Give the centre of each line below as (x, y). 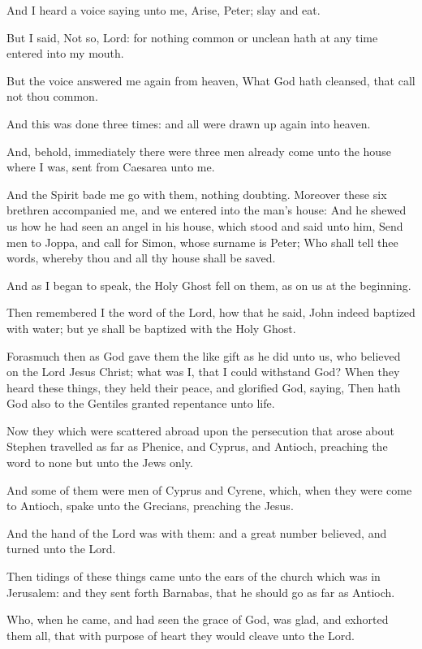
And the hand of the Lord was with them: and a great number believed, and (197, 532)
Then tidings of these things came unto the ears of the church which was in (194, 576)
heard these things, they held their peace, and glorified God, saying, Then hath (204, 387)
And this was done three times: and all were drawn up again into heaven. (189, 123)
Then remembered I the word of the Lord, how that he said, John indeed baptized (211, 312)
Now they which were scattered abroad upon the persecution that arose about (200, 430)
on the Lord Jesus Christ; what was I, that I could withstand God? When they (203, 372)
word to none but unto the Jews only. (100, 463)
